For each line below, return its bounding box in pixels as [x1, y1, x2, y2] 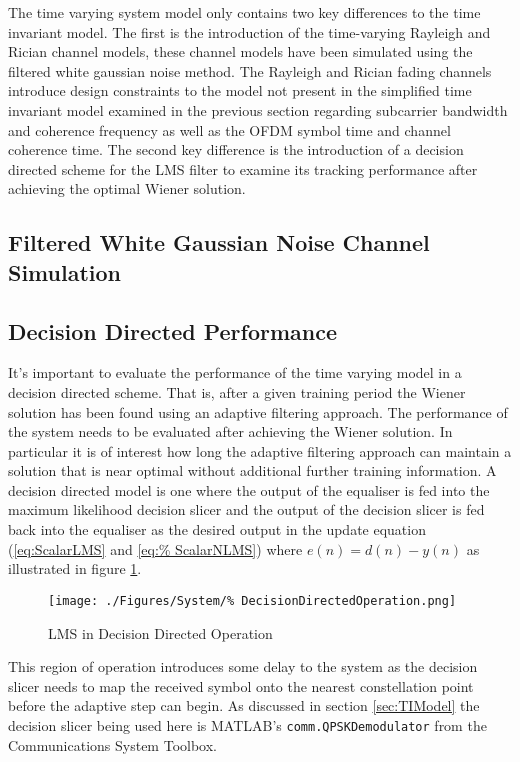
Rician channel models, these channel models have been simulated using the [8, 41, 473, 62]
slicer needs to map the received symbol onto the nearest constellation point [8, 675, 474, 696]
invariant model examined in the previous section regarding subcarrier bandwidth [8, 99, 508, 120]
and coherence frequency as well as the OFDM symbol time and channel [8, 119, 451, 140]
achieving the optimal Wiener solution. [8, 178, 246, 199]
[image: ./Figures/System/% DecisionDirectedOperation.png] [48, 593, 457, 608]
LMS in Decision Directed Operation [48, 622, 273, 643]
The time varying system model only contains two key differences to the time [8, 2, 481, 22]
